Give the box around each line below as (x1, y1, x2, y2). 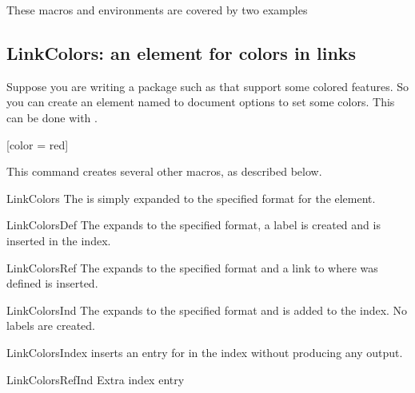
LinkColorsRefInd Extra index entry (6, 371, 185, 387)
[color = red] (6, 136, 69, 153)
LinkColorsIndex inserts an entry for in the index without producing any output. (6, 343, 403, 360)
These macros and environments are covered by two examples (6, 2, 308, 18)
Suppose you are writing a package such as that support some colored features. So (6, 77, 409, 94)
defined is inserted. (6, 275, 98, 292)
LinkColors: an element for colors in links (6, 40, 357, 65)
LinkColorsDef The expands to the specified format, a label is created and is (6, 216, 381, 233)
